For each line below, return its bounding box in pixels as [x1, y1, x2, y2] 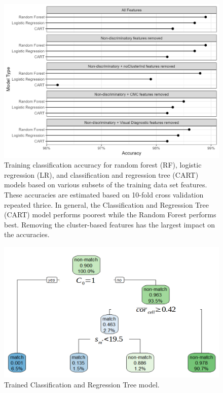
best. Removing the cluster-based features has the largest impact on [4, 219, 215, 230]
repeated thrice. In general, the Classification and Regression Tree [4, 199, 209, 210]
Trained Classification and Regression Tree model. [4, 379, 160, 389]
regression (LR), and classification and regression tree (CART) [4, 169, 199, 180]
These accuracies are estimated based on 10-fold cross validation [4, 189, 204, 200]
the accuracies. [4, 229, 50, 240]
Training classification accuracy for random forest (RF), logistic [4, 159, 202, 170]
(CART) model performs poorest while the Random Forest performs [4, 209, 216, 220]
